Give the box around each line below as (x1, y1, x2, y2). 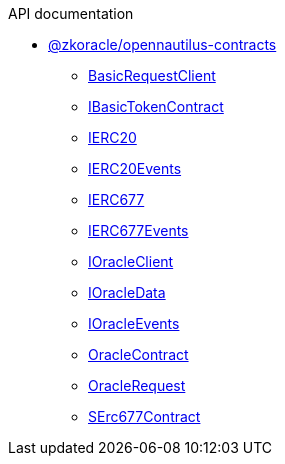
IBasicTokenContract (88, 98, 224, 115)
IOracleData (88, 284, 166, 301)
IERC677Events (88, 222, 189, 239)
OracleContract (88, 346, 189, 363)
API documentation (8, 5, 134, 22)
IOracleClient (88, 253, 174, 270)
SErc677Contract (88, 408, 201, 425)
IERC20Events (88, 160, 182, 177)
